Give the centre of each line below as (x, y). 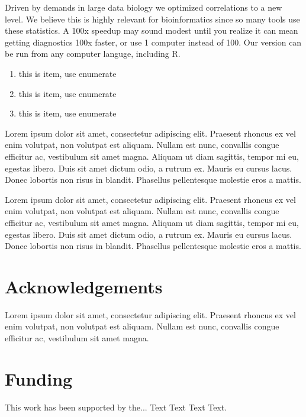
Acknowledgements (84, 286)
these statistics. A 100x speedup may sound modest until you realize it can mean (152, 30)
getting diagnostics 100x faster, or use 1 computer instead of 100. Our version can (153, 42)
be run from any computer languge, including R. (93, 54)
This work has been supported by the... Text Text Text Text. (116, 407)
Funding (39, 378)
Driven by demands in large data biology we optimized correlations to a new (144, 7)
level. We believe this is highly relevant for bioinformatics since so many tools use (152, 19)
